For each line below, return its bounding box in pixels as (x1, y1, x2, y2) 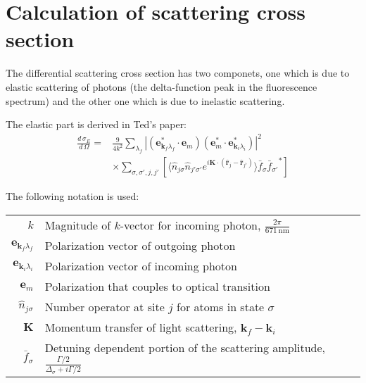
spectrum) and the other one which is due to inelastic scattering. (6, 93, 285, 108)
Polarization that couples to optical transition (44, 278, 270, 295)
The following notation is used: (6, 189, 139, 203)
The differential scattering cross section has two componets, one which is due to (6, 65, 350, 80)
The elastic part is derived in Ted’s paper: (6, 117, 187, 132)
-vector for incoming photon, (120, 216, 261, 233)
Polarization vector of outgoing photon (44, 237, 236, 254)
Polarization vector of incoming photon (44, 258, 237, 275)
